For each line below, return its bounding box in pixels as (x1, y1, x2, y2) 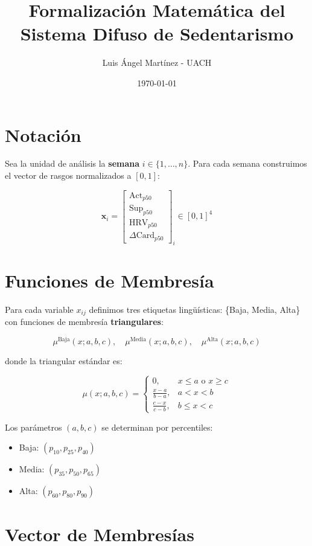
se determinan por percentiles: (101, 420, 213, 433)
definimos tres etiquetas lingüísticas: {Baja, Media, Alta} (89, 303, 301, 315)
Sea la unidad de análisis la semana (5, 157, 140, 170)
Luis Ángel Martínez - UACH (102, 56, 212, 69)
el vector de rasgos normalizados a (5, 169, 132, 182)
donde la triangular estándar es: (5, 354, 123, 367)
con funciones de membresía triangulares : (5, 315, 164, 328)
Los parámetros (5, 420, 62, 433)
